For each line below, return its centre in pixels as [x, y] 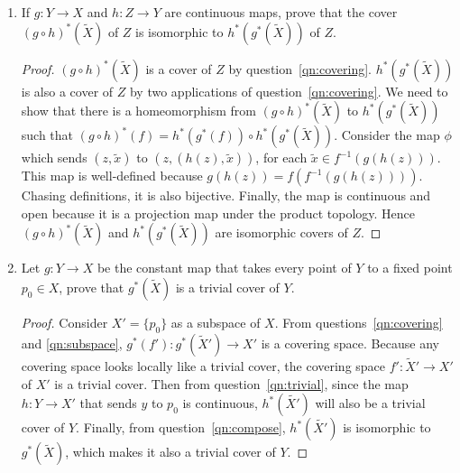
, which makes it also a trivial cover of [170, 452]
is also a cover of [67, 91]
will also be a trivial [370, 403]
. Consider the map [387, 135]
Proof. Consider [64, 322]
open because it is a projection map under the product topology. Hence [218, 213]
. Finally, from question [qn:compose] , [181, 427]
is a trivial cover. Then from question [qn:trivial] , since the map [231, 383]
